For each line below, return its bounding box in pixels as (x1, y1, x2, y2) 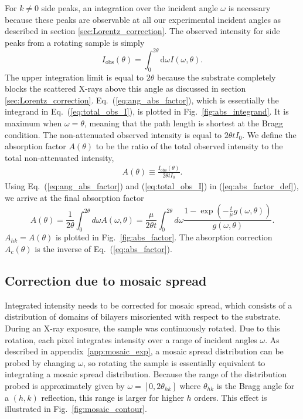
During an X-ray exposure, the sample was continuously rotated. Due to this (5, 322, 280, 334)
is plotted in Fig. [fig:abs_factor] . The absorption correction (55, 231, 273, 243)
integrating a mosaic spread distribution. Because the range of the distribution (5, 368, 287, 380)
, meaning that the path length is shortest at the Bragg (84, 117, 284, 129)
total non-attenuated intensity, (5, 151, 114, 163)
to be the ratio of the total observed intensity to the (96, 140, 283, 152)
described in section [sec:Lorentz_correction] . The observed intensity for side (5, 25, 280, 37)
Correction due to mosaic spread (5, 271, 207, 289)
